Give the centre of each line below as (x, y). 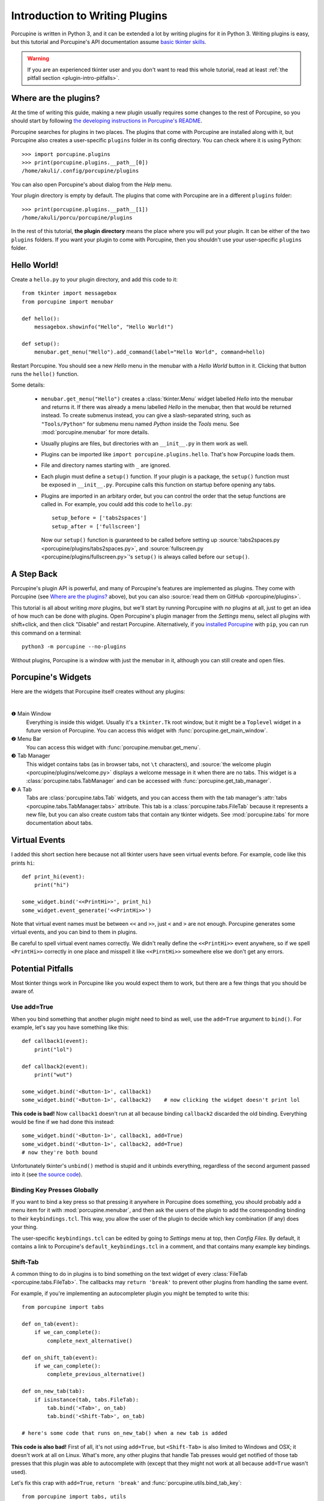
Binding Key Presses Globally (55, 1190)
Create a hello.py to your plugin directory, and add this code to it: (94, 279)
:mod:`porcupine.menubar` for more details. (95, 432)
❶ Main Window (31, 714)
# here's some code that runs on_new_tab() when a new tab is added (124, 1433)
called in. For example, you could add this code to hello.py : (117, 504)
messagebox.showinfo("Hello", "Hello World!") (104, 327)
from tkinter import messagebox (69, 293)
